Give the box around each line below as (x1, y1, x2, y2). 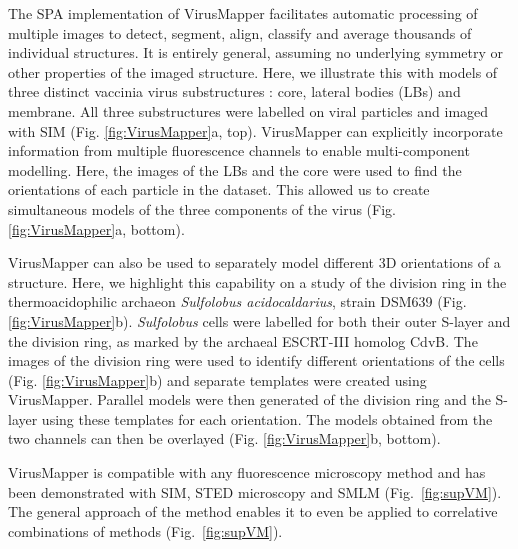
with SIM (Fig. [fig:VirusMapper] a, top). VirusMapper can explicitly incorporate (8, 120, 503, 141)
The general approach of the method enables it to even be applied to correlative (8, 501, 498, 522)
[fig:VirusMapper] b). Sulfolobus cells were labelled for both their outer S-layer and (8, 310, 511, 331)
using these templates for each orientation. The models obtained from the (41, 408, 493, 429)
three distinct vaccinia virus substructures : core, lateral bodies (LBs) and (8, 81, 461, 102)
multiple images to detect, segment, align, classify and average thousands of (8, 22, 472, 43)
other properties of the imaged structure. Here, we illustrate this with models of (8, 61, 498, 82)
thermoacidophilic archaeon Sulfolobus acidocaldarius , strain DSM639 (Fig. (8, 291, 467, 312)
